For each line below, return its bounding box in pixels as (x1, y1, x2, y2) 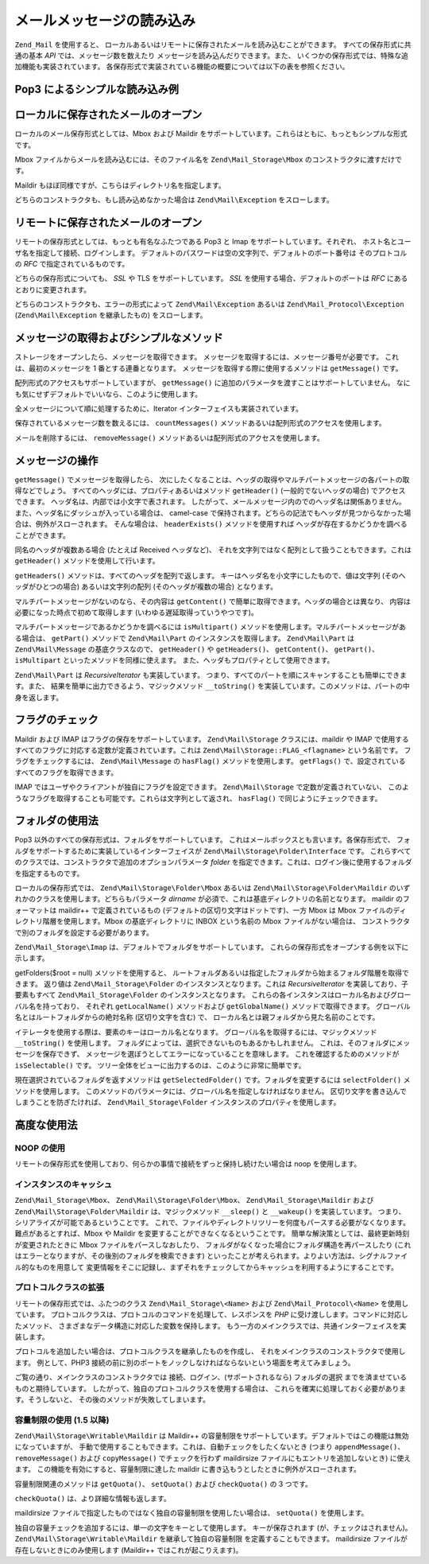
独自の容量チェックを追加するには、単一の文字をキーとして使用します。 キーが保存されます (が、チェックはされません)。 (14, 1523, 412, 1532)
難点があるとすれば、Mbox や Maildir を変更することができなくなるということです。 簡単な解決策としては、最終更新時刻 (14, 1229, 410, 1239)
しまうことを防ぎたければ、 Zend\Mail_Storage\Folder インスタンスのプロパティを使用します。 (14, 1098, 341, 1107)
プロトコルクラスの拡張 (14, 1282, 105, 1293)
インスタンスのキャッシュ (14, 1178, 113, 1189)
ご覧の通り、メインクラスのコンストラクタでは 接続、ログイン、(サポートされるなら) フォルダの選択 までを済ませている (14, 1372, 408, 1382)
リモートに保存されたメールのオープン (14, 216, 203, 230)
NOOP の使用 (14, 1142, 66, 1154)
